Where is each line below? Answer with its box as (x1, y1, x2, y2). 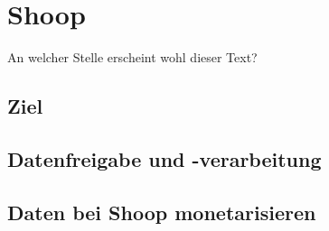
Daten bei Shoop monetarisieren (7, 198, 316, 226)
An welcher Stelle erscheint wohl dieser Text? (7, 48, 258, 67)
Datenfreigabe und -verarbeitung (7, 144, 322, 172)
